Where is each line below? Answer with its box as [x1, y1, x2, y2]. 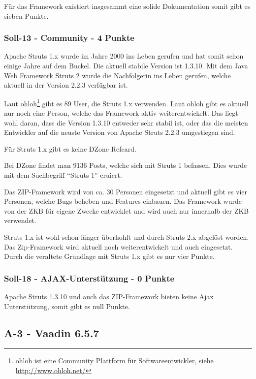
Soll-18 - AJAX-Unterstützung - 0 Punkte [4, 272, 175, 284]
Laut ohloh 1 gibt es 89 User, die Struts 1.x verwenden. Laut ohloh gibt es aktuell [4, 96, 249, 108]
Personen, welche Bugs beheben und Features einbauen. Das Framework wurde [4, 196, 242, 206]
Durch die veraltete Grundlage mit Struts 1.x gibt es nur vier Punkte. [4, 251, 215, 261]
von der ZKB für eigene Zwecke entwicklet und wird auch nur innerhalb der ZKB [4, 205, 249, 216]
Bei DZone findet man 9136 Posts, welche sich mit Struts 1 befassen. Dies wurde [4, 160, 247, 170]
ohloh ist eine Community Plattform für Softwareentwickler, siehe [15, 355, 214, 366]
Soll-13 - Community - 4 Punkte [4, 32, 134, 44]
